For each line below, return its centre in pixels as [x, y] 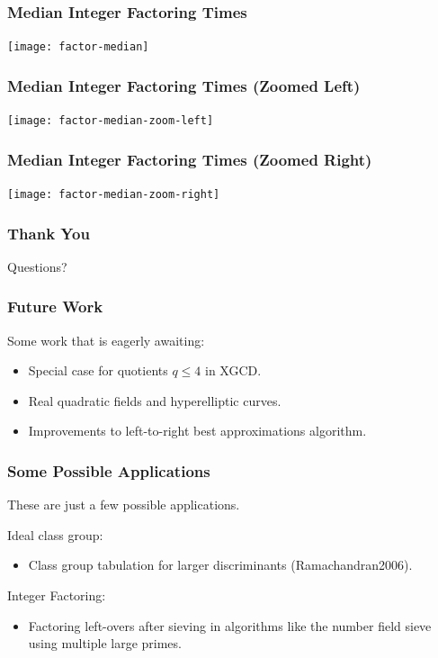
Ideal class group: [55, 534]
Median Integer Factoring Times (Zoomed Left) [184, 85]
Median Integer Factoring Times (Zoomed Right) [190, 159]
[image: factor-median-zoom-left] [111, 121]
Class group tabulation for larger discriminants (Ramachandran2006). [220, 565]
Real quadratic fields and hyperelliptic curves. [155, 400]
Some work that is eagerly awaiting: [106, 340]
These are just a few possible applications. [124, 505]
